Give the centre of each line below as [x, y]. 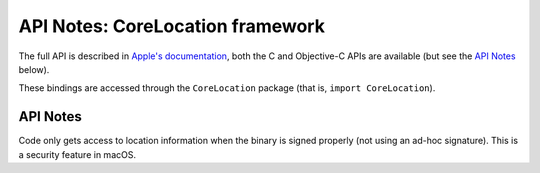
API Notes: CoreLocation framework [171, 26]
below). [34, 69]
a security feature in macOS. [77, 154]
